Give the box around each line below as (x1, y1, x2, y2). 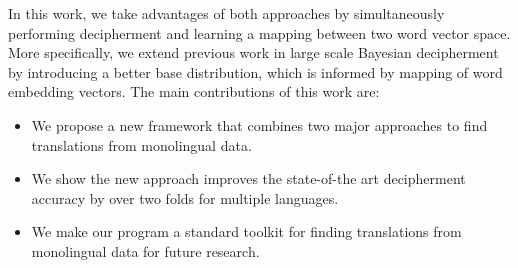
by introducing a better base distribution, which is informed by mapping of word (8, 61, 503, 82)
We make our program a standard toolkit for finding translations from (31, 221, 462, 242)
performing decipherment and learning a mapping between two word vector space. (8, 22, 511, 43)
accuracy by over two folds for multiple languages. (31, 187, 339, 208)
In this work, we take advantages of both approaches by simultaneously (8, 3, 445, 23)
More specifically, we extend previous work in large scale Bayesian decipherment (8, 42, 499, 63)
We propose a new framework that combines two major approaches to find (31, 114, 488, 135)
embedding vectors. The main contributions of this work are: (8, 81, 380, 102)
